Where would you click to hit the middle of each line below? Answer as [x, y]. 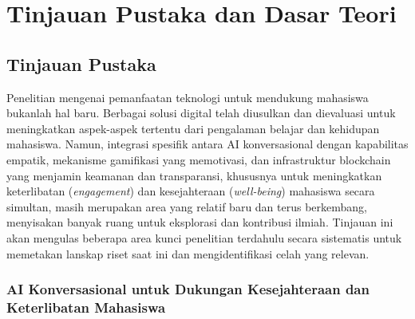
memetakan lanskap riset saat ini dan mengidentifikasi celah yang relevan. [188, 253]
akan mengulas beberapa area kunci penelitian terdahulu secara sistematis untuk [204, 237]
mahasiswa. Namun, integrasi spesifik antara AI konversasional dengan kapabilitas [207, 144]
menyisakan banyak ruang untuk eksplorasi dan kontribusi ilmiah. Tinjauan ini [200, 222]
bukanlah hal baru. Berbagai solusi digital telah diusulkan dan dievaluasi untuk [201, 113]
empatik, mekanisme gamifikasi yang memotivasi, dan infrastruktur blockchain [199, 159]
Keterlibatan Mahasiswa [86, 307]
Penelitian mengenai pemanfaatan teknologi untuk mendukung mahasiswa [188, 97]
